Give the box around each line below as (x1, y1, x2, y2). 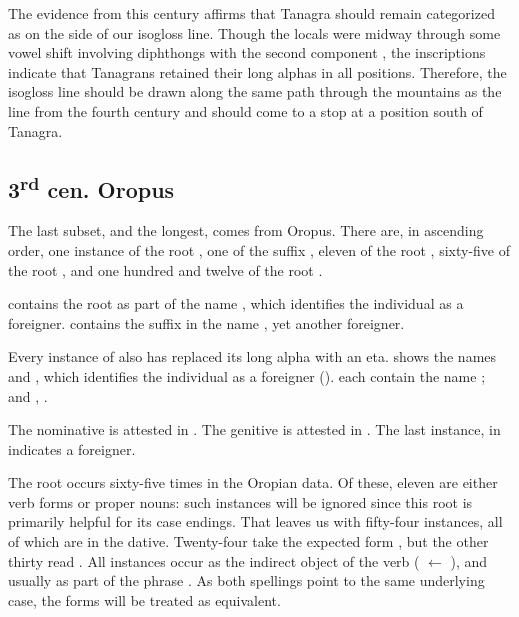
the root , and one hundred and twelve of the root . (8, 259, 323, 280)
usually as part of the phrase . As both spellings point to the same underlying (8, 570, 485, 591)
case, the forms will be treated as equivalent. (8, 589, 281, 610)
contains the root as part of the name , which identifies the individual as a (8, 293, 464, 314)
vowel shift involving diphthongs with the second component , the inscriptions (8, 42, 486, 63)
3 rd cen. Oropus (8, 169, 175, 204)
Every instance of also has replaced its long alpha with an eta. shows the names (8, 346, 497, 367)
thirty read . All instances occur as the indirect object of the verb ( (8, 550, 420, 571)
